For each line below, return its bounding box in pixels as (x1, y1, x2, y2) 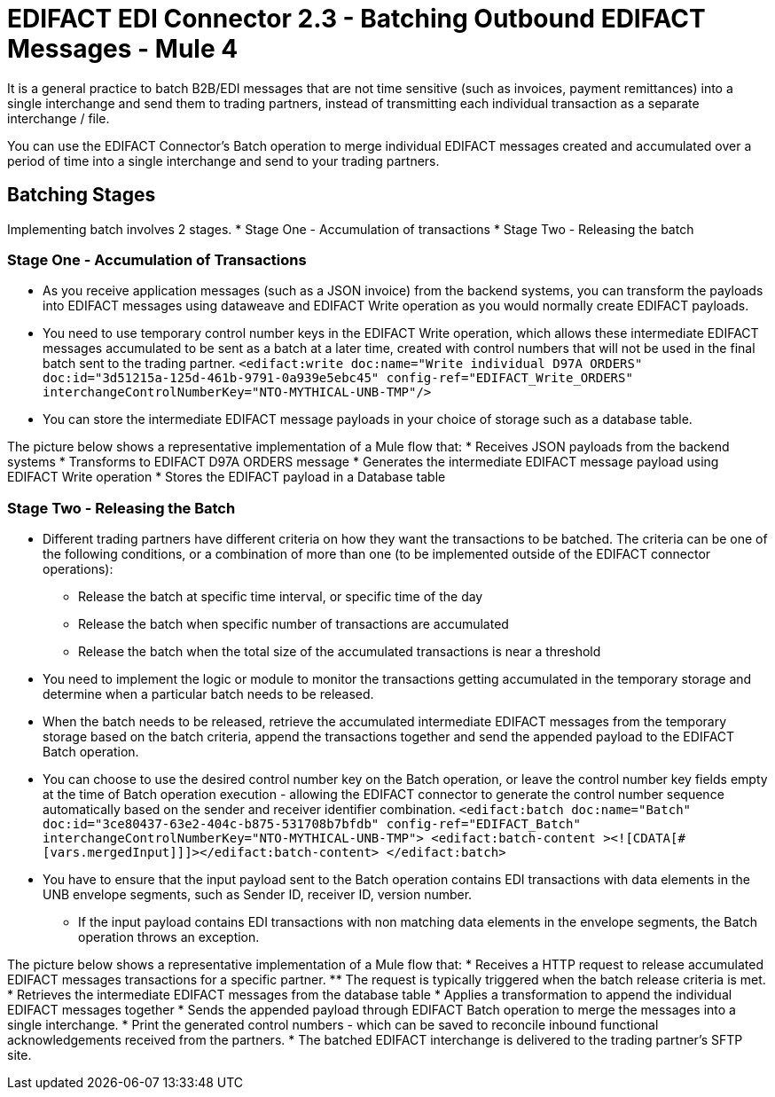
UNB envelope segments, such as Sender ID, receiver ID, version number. (43, 887, 473, 903)
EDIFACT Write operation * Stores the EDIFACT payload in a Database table (7, 469, 446, 485)
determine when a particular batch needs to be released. (43, 686, 374, 702)
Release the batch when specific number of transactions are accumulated (78, 616, 509, 632)
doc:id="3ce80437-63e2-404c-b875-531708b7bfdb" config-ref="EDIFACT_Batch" (43, 817, 581, 832)
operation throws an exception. (78, 929, 260, 945)
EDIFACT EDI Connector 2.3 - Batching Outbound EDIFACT (7, 4, 706, 34)
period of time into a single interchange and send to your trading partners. (7, 153, 440, 168)
